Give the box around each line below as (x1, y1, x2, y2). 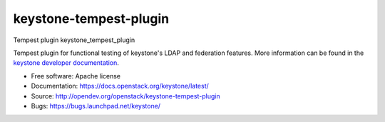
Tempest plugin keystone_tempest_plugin (13, 36, 135, 44)
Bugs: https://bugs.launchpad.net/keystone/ (31, 101, 160, 110)
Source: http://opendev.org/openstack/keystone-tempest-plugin (31, 91, 220, 100)
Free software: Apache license (31, 71, 121, 80)
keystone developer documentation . (13, 59, 119, 67)
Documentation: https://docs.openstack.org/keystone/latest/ (31, 82, 210, 91)
